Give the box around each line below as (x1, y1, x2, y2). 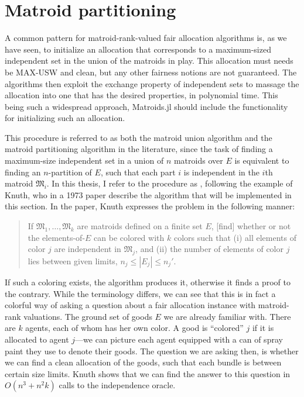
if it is (252, 322, 274, 334)
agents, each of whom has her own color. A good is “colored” (25, 322, 244, 334)
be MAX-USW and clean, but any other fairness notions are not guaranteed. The (5, 65, 297, 78)
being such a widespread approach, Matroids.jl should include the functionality (5, 100, 288, 112)
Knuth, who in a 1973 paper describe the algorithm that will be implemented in (5, 188, 292, 201)
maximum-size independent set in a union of (5, 154, 164, 167)
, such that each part (100, 165, 176, 178)
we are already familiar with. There (163, 310, 291, 322)
